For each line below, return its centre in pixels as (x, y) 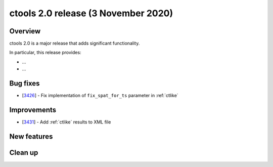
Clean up (24, 153)
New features (31, 136)
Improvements (33, 110)
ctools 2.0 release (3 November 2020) (91, 13)
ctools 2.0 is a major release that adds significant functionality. (75, 44)
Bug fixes (25, 83)
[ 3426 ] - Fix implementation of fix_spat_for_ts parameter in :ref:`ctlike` (100, 96)
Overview (25, 31)
